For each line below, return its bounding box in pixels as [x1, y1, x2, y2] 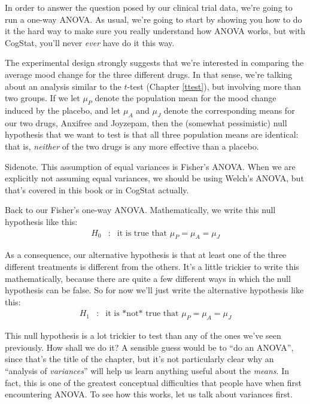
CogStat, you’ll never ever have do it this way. [5, 36, 175, 48]
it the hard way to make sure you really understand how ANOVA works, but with [5, 25, 306, 37]
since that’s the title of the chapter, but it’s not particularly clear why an [5, 353, 274, 365]
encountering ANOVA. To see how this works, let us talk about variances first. [5, 388, 293, 400]
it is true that [117, 229, 168, 238]
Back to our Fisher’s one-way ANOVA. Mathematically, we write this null [5, 203, 276, 216]
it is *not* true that [105, 309, 179, 318]
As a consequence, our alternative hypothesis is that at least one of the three [5, 248, 287, 261]
